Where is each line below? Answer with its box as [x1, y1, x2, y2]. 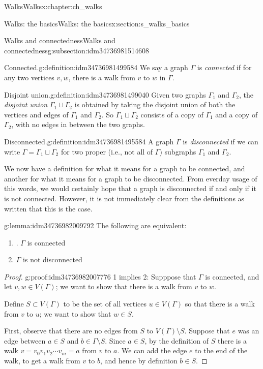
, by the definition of [144, 335, 209, 346]
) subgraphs [159, 146, 196, 157]
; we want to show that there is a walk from [55, 281, 192, 292]
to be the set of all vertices [63, 298, 147, 309]
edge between [4, 335, 46, 346]
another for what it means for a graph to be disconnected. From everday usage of [4, 173, 257, 183]
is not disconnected [23, 254, 82, 265]
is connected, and [205, 271, 259, 282]
